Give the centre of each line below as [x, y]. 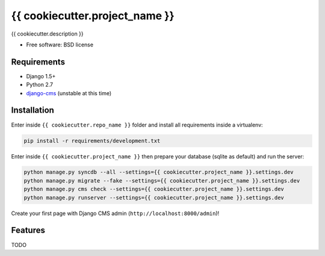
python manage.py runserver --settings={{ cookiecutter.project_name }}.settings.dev [154, 198]
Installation [32, 111]
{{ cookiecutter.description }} [47, 34]
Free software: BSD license [60, 45]
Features [28, 230]
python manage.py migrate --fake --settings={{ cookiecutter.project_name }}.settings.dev [162, 180]
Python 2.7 [40, 85]
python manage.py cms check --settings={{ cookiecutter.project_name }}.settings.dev [154, 189]
